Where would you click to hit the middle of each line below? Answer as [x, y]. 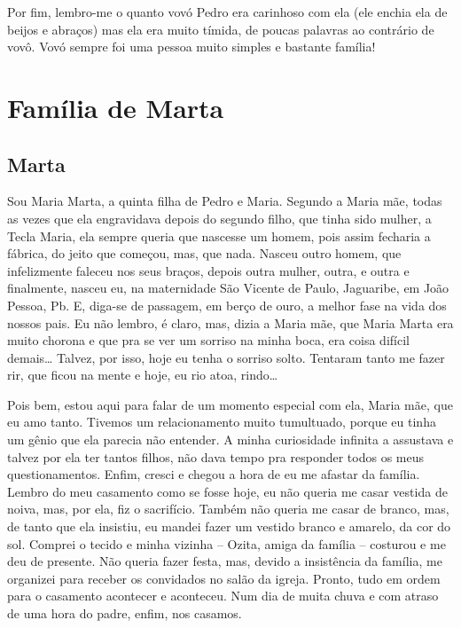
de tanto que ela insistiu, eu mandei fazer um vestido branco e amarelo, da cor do [229, 526]
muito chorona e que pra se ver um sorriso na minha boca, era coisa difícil [208, 340]
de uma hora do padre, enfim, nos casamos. [125, 613]
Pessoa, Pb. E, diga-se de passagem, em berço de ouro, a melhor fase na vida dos [227, 305]
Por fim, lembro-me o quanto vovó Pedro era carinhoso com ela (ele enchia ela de [227, 12]
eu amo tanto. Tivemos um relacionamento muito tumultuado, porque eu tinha [222, 422]
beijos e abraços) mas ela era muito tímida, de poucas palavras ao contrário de [221, 29]
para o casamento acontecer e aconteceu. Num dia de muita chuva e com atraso [223, 596]
